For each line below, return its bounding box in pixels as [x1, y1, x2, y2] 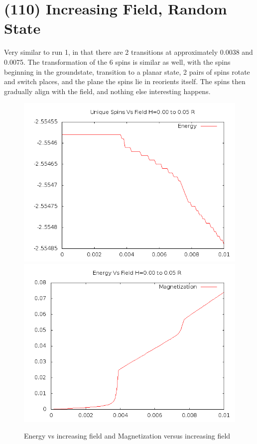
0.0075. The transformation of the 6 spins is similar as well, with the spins [4, 56, 231, 67]
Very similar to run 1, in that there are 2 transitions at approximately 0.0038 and [4, 47, 253, 57]
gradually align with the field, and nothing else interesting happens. [4, 86, 211, 96]
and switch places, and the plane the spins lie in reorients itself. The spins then [4, 76, 246, 87]
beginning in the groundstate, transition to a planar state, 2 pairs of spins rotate [4, 66, 250, 77]
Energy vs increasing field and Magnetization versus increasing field [24, 431, 231, 441]
